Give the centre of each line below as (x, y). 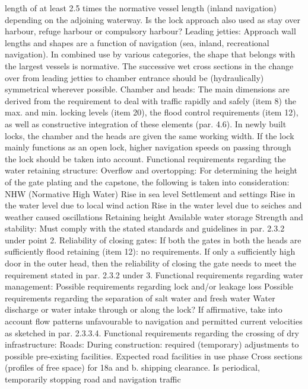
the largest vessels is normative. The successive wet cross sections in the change (149, 65)
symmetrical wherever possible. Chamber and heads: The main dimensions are (147, 89)
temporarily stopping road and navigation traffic (93, 379)
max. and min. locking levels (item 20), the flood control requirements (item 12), (152, 112)
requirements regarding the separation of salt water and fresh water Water (140, 298)
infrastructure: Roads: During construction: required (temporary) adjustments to (152, 344)
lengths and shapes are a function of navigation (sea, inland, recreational (137, 42)
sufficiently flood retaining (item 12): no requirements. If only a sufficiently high (150, 251)
